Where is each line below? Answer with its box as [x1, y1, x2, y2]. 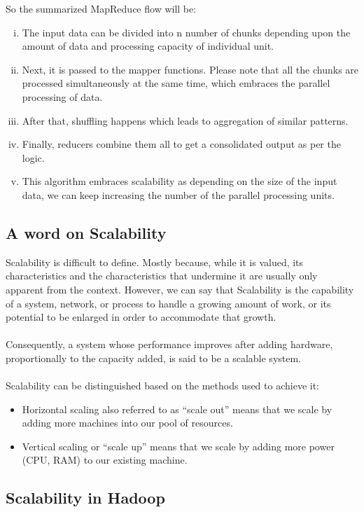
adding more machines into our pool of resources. [22, 415, 233, 430]
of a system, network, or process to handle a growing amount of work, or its [6, 296, 331, 310]
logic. [22, 150, 45, 165]
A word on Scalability [6, 221, 167, 243]
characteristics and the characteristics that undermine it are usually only [6, 268, 318, 283]
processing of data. [22, 89, 103, 104]
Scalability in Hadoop [6, 487, 165, 508]
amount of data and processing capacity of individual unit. [22, 39, 274, 53]
